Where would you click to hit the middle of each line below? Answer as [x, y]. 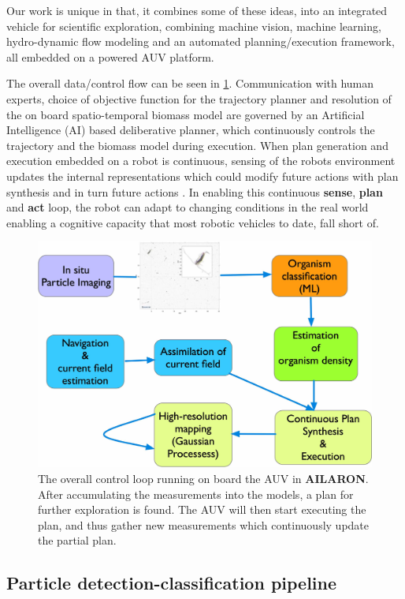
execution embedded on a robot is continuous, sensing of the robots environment [201, 161]
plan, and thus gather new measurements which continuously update [204, 524]
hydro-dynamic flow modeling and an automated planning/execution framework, [201, 41]
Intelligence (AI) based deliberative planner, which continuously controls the [191, 130]
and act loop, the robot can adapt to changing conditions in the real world [188, 207]
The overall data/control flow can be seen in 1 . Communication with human [190, 83]
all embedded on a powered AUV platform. [110, 56]
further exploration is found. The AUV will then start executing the [202, 509]
